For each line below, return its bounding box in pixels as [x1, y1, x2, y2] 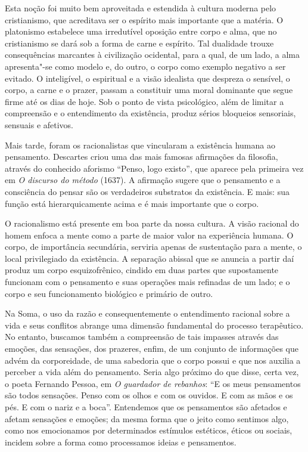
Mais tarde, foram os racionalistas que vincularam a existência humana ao [5, 138, 275, 151]
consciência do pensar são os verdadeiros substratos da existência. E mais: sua [5, 185, 290, 197]
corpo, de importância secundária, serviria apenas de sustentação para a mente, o [5, 240, 302, 253]
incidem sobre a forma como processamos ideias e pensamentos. [5, 435, 237, 448]
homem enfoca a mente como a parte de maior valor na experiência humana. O [5, 228, 294, 241]
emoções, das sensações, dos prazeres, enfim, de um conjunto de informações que [5, 342, 298, 355]
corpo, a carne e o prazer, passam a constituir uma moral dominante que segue [5, 83, 293, 96]
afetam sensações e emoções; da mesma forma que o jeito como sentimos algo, [5, 412, 289, 425]
